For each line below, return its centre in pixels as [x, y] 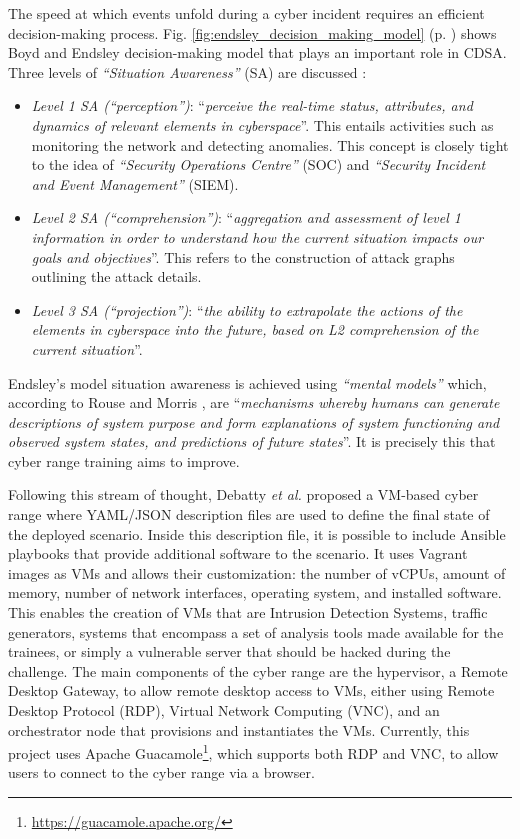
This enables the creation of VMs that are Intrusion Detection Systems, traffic [248, 612]
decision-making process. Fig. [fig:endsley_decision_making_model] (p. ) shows [252, 32]
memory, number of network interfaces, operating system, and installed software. [255, 592]
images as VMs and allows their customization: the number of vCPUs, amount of [257, 572]
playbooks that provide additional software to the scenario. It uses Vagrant [238, 553]
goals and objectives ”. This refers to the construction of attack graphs [243, 256]
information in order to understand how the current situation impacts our [257, 236]
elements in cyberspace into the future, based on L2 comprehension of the [255, 329]
